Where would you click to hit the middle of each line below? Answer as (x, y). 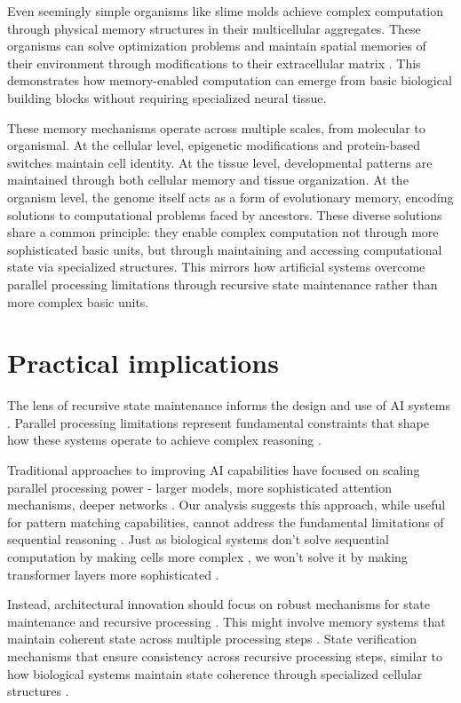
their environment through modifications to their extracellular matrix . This (214, 63)
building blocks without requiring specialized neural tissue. (167, 97)
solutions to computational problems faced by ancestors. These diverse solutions (225, 214)
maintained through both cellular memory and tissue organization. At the (208, 180)
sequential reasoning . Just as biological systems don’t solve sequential (198, 539)
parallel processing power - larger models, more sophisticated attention (200, 487)
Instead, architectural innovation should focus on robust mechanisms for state (219, 604)
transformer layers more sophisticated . (113, 574)
